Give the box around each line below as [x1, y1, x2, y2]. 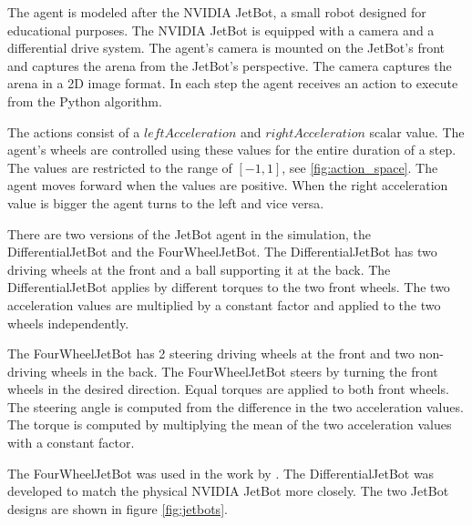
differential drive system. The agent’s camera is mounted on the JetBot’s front [7, 38, 445, 57]
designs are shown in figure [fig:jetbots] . [7, 499, 228, 518]
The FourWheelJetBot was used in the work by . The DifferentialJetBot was [7, 463, 435, 482]
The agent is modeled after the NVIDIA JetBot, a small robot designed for [7, 3, 426, 21]
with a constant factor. [7, 433, 135, 452]
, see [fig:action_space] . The [282, 157, 438, 177]
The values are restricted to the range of [7, 157, 232, 177]
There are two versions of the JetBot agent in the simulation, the [7, 224, 371, 243]
